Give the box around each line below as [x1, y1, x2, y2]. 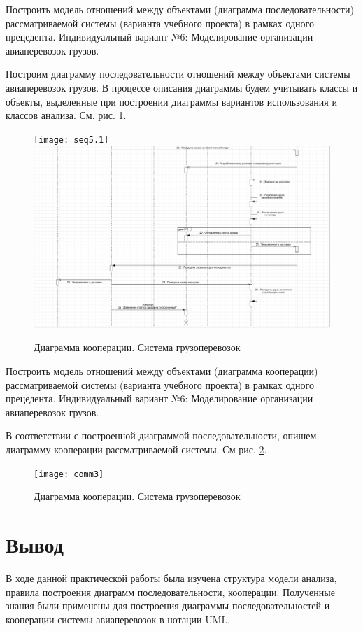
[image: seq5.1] [34, 134, 109, 145]
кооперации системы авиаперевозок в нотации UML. [6, 611, 231, 626]
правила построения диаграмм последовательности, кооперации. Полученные [6, 584, 335, 599]
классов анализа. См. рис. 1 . [6, 108, 127, 122]
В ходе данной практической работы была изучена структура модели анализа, [6, 570, 337, 585]
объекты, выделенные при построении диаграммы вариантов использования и [6, 94, 337, 108]
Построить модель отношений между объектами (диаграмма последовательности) [6, 2, 354, 16]
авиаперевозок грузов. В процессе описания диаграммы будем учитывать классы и [6, 80, 358, 94]
